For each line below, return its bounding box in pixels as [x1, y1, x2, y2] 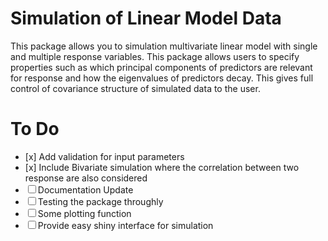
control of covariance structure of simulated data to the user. [10, 82, 261, 94]
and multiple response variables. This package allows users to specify [10, 50, 300, 62]
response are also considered [24, 172, 148, 184]
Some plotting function [37, 207, 132, 219]
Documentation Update [37, 183, 134, 196]
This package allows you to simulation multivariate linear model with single [10, 40, 318, 52]
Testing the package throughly [37, 195, 164, 207]
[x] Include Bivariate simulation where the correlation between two [24, 161, 300, 173]
